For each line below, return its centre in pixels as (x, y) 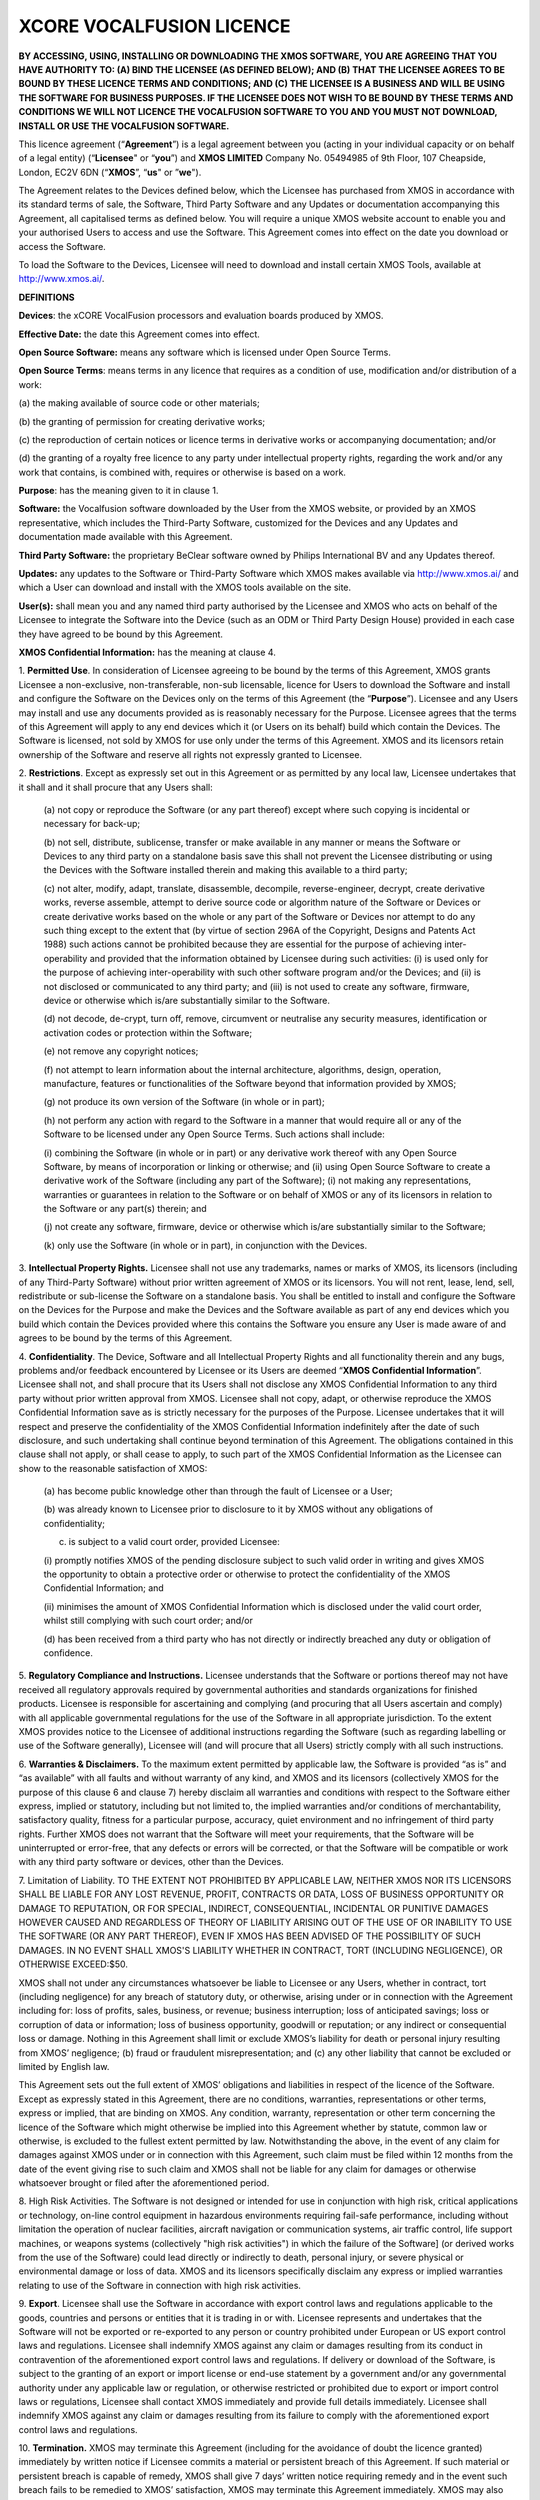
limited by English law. (64, 2066)
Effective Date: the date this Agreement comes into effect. (139, 334)
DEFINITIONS (46, 297)
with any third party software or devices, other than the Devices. (151, 1862)
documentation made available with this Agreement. (125, 537)
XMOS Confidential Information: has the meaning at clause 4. (147, 652)
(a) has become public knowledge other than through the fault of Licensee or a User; (218, 1491)
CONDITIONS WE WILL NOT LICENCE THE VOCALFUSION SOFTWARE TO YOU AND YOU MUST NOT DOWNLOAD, (258, 112)
